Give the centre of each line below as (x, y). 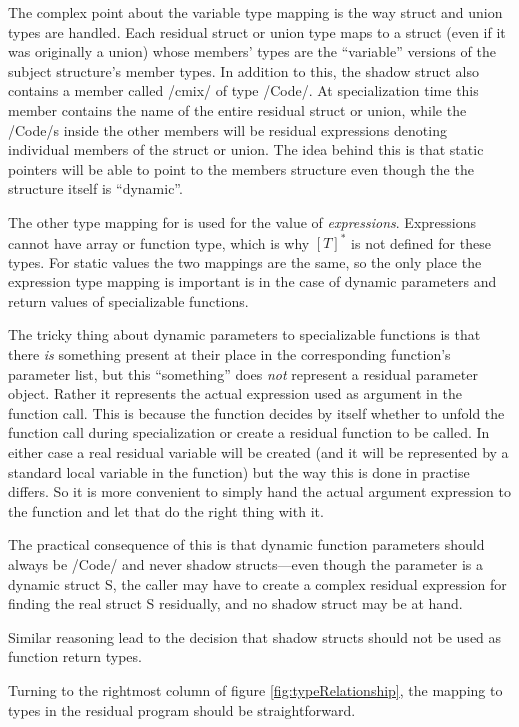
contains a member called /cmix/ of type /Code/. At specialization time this (243, 90)
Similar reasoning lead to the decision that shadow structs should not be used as (255, 636)
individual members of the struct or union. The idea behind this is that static (246, 149)
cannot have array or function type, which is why (159, 242)
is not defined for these (421, 242)
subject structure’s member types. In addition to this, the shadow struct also (243, 70)
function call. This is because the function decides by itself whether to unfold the (256, 412)
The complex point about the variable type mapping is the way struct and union (255, 12)
